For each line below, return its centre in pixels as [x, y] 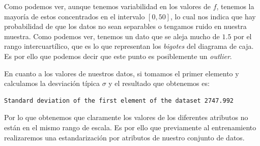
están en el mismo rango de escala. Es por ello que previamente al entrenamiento [130, 127]
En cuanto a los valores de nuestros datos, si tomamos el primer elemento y [122, 73]
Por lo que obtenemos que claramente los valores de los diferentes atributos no [126, 117]
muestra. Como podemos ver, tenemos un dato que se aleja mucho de [112, 36]
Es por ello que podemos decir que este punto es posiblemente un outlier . [118, 56]
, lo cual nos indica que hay [213, 16]
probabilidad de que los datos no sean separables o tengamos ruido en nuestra [125, 26]
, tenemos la [235, 6]
